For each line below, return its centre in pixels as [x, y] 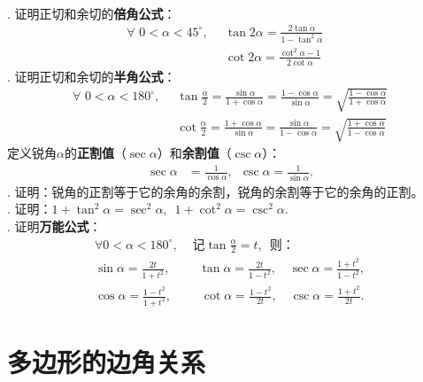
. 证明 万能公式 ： [54, 226]
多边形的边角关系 [107, 362]
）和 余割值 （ [194, 153]
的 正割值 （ [95, 153]
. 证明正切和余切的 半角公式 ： [92, 76]
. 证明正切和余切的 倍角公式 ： [92, 13]
